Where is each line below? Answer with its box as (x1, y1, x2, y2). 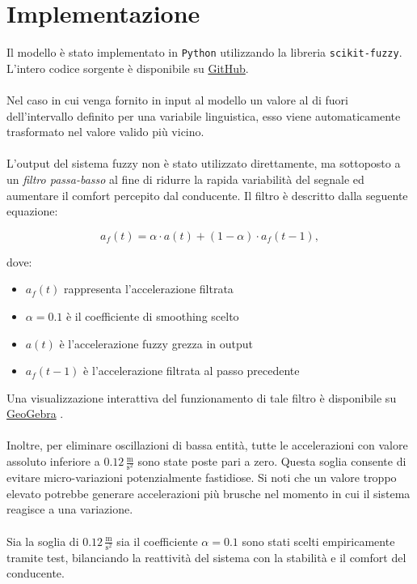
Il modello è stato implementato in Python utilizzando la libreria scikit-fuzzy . (6, 44, 402, 61)
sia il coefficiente (116, 532, 198, 549)
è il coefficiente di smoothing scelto (65, 307, 239, 324)
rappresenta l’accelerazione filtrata (63, 280, 234, 297)
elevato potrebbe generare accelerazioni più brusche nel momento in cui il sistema (6, 484, 411, 501)
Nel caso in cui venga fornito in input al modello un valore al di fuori (6, 91, 348, 108)
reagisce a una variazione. (6, 501, 133, 518)
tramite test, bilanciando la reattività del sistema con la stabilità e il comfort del (6, 548, 406, 565)
